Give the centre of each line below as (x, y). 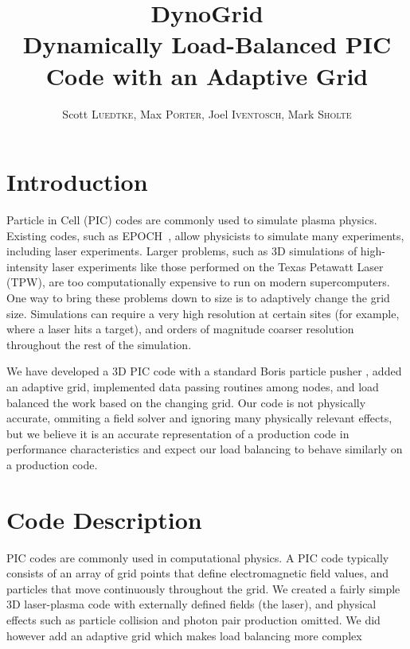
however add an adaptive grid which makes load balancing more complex (184, 635)
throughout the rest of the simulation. (99, 344)
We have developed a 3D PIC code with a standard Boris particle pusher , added (204, 371)
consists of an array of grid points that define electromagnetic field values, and (198, 573)
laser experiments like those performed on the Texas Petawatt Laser (218, 266)
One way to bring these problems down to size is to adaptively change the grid (198, 297)
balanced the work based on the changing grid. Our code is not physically (186, 402)
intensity (27, 266)
